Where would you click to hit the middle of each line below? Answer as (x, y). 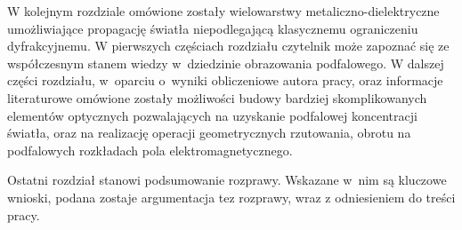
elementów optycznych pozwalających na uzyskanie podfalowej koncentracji (212, 115)
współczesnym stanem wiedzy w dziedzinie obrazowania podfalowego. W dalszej (226, 63)
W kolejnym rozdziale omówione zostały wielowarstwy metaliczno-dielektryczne (223, 11)
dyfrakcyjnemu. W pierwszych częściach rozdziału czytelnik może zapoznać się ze (228, 46)
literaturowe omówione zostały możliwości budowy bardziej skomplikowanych (217, 97)
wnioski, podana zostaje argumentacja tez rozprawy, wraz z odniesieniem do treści (231, 197)
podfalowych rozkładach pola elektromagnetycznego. (150, 150)
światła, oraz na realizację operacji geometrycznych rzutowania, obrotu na (209, 133)
